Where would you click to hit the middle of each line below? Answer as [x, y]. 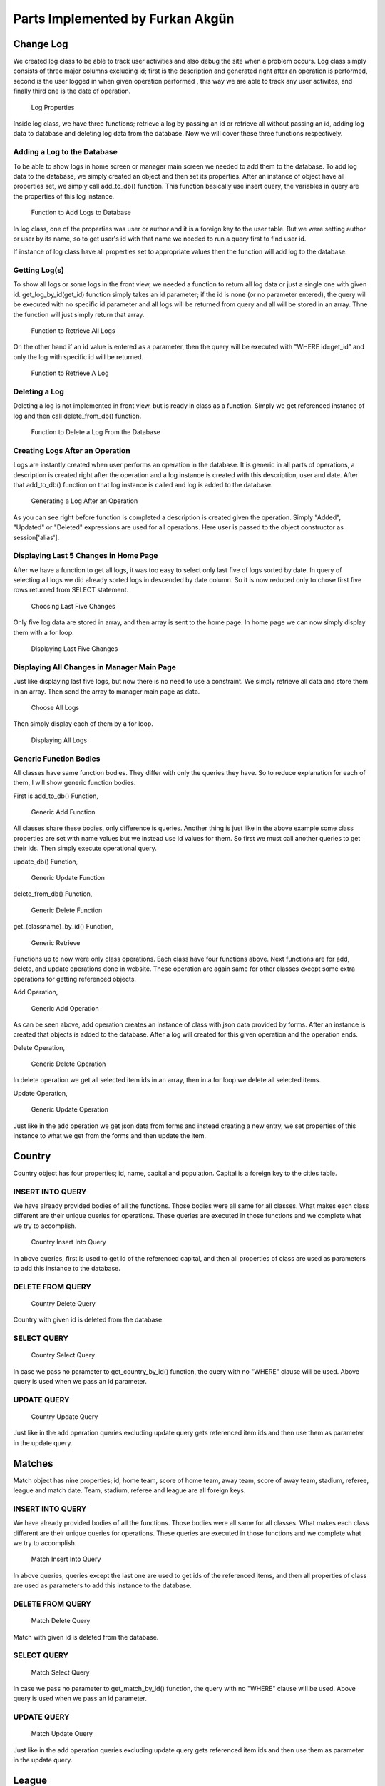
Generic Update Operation [70, 1109]
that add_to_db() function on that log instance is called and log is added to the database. [143, 485]
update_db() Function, [46, 862]
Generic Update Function [68, 878]
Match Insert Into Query [66, 1559]
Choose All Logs [55, 707]
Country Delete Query [63, 1303]
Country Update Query [65, 1417]
